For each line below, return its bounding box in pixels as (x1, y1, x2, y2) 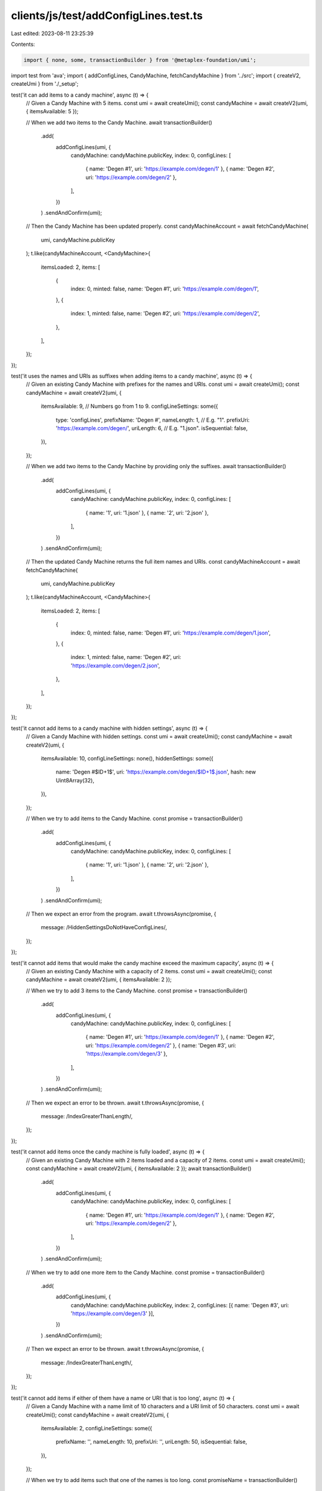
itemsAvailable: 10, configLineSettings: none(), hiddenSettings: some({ (41, 754, 214, 762)
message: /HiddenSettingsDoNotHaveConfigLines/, (41, 924, 167, 931)
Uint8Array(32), (55, 777, 95, 784)
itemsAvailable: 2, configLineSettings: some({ (41, 1425, 153, 1431)
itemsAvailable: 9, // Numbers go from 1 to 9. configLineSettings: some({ (41, 403, 218, 410)
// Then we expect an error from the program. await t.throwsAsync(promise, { (26, 910, 216, 918)
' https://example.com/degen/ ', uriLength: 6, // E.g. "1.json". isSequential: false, (55, 425, 248, 432)
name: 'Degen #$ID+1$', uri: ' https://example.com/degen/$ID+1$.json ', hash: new (55, 768, 256, 775)
